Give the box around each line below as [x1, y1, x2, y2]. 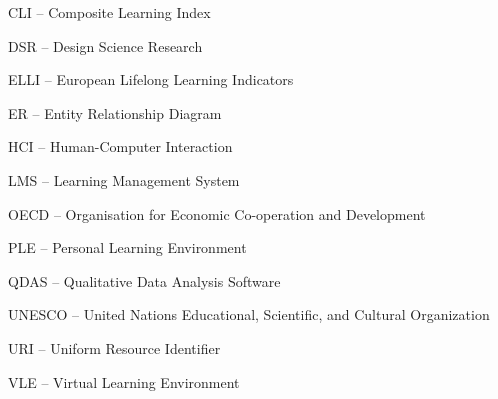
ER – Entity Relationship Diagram [8, 102, 222, 123]
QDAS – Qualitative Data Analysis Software [8, 270, 281, 291]
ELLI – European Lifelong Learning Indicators [8, 69, 294, 90]
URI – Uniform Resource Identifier [8, 337, 221, 358]
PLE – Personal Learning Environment [8, 237, 247, 258]
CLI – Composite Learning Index [8, 2, 211, 22]
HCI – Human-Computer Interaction [8, 136, 233, 157]
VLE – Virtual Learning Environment [8, 371, 240, 392]
